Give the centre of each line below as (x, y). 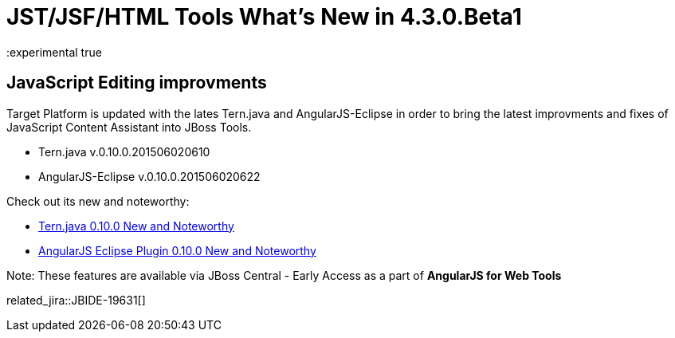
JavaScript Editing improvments (137, 83)
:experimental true (54, 52)
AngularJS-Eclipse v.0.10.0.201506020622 (149, 176)
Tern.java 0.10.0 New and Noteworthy (136, 226)
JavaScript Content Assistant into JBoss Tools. (129, 127)
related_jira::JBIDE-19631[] (76, 300)
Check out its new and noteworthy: (98, 201)
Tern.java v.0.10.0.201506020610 (124, 151)
